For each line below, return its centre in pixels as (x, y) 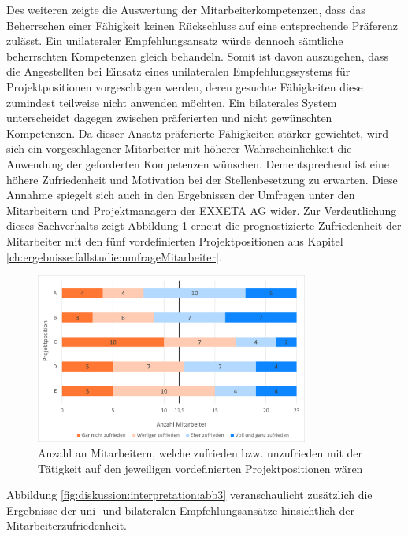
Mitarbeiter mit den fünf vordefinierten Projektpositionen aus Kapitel (175, 240)
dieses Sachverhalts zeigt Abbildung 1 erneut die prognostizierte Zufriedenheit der (204, 225)
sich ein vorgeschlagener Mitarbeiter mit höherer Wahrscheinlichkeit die (179, 148)
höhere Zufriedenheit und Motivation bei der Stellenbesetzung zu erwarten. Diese (202, 179)
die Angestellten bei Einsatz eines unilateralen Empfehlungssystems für (178, 71)
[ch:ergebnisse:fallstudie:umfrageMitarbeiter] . (114, 256)
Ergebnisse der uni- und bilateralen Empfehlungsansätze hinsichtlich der (180, 510)
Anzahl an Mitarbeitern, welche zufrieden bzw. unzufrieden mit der (200, 453)
